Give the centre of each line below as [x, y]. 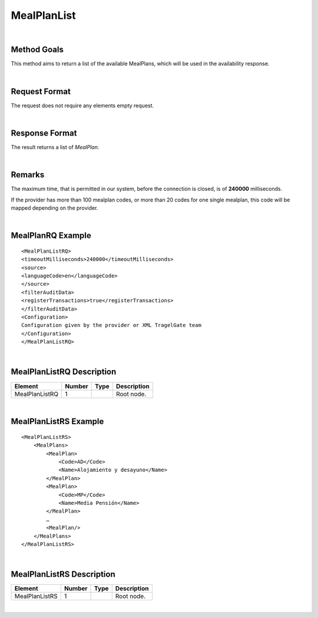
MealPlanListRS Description [63, 574]
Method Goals [37, 50]
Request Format [41, 91]
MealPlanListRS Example [57, 422]
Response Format [44, 133]
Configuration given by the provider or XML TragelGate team [111, 325]
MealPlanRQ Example [51, 236]
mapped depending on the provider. [54, 208]
